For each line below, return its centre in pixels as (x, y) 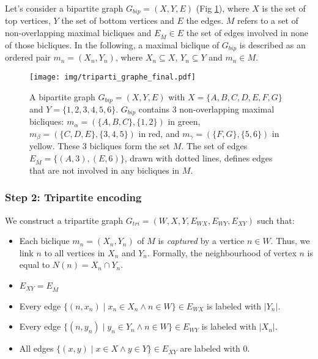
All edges (36, 348)
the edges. (205, 20)
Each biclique (44, 241)
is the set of (284, 8)
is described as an (272, 44)
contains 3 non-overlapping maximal (206, 109)
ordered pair (28, 57)
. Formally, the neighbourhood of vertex (222, 252)
